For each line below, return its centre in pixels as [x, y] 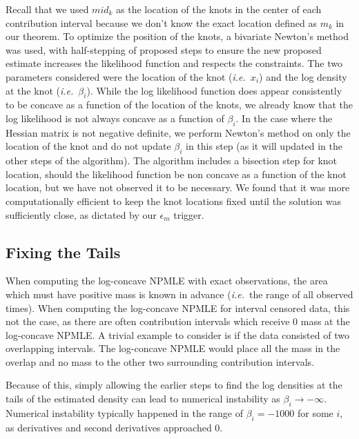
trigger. [189, 214]
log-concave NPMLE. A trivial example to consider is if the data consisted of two [177, 334]
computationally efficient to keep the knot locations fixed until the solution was [173, 201]
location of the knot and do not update [88, 146]
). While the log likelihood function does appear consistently [214, 90]
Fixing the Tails [63, 252]
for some [315, 412]
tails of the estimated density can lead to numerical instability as [143, 399]
